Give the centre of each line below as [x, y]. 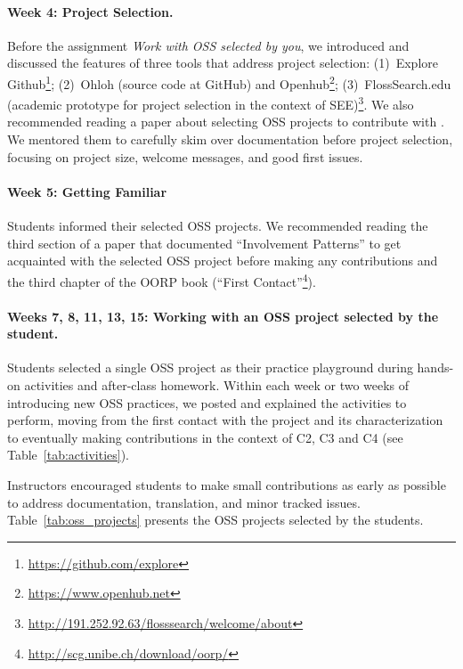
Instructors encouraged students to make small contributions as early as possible [227, 485]
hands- [435, 367]
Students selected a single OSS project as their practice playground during [210, 367]
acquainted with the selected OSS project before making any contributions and [223, 261]
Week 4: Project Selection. [90, 11]
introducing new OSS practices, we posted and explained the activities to [207, 402]
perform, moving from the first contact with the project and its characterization [225, 420]
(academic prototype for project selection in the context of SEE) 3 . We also [211, 103]
